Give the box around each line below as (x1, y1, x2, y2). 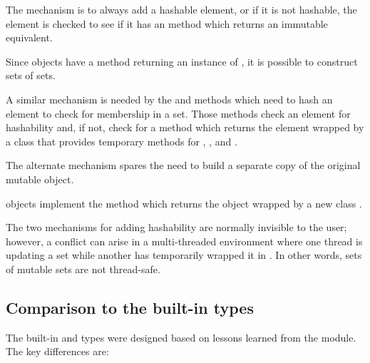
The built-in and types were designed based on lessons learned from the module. (6, 329, 356, 344)
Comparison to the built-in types (6, 296, 254, 318)
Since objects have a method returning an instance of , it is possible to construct (6, 53, 358, 68)
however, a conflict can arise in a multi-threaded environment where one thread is (6, 233, 363, 248)
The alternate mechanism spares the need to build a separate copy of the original (6, 158, 361, 173)
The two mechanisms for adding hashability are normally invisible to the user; (6, 220, 347, 235)
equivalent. (6, 30, 53, 45)
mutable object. (6, 171, 74, 186)
